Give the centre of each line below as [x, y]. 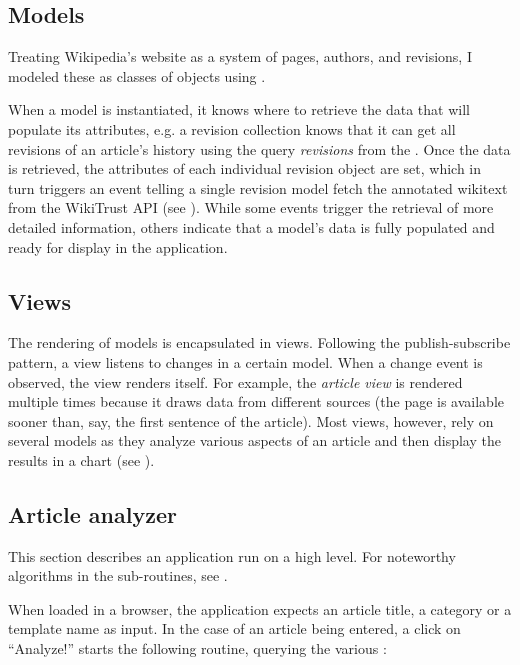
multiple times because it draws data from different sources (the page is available [256, 401]
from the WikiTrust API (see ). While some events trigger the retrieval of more [251, 207]
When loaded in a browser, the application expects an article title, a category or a [260, 608]
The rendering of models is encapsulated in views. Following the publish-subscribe [259, 342]
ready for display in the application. [118, 246]
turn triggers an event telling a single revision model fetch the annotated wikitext [258, 187]
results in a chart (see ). [81, 459]
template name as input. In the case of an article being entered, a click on [234, 628]
